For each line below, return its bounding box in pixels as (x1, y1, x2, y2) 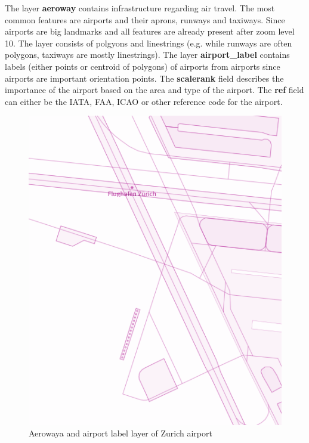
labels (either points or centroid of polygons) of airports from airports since (5, 60, 280, 72)
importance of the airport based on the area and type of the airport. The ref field (5, 83, 304, 96)
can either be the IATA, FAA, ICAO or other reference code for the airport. (5, 95, 283, 107)
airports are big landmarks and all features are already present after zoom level (5, 25, 295, 38)
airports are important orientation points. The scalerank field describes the (5, 72, 284, 84)
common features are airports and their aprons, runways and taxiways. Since (5, 13, 285, 26)
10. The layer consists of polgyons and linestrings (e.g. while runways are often (5, 36, 292, 49)
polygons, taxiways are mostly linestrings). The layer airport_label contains (5, 48, 290, 61)
